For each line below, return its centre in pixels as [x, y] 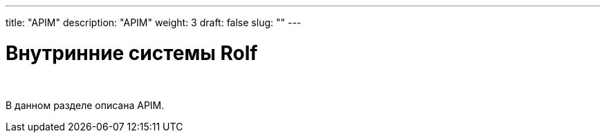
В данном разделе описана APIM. [85, 105]
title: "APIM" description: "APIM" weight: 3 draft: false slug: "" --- [154, 22]
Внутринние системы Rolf [132, 53]
